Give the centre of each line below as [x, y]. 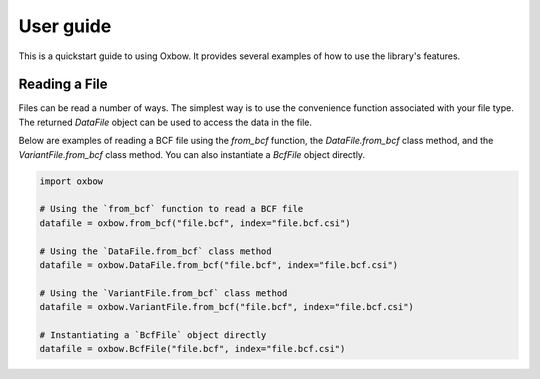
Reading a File [63, 84]
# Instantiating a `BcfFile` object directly [153, 334]
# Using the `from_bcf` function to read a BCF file [171, 209]
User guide [65, 26]
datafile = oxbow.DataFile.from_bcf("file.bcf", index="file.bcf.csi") [219, 264]
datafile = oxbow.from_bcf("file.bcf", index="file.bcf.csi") [195, 223]
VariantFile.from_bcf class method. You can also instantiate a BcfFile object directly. [191, 154]
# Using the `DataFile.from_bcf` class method [155, 251]
